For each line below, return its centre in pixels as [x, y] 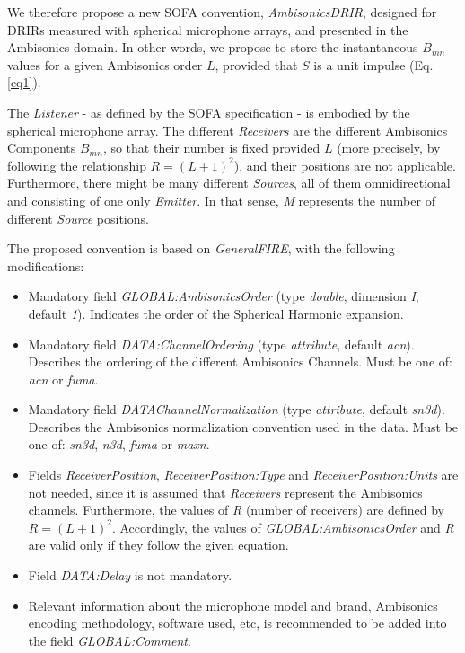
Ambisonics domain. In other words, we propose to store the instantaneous [213, 47]
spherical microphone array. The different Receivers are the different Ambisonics [228, 130]
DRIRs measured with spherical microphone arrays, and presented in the [208, 29]
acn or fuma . [63, 379]
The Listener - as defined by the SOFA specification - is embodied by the [209, 112]
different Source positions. [78, 218]
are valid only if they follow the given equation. [158, 545]
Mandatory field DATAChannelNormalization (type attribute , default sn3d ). [237, 409]
